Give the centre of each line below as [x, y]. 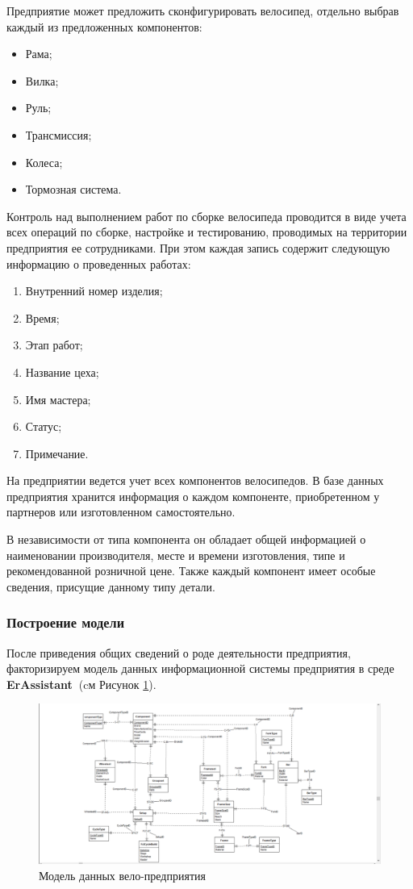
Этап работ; [54, 345]
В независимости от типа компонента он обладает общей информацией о [186, 539]
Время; [42, 317]
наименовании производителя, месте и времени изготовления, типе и [176, 555]
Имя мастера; [58, 399]
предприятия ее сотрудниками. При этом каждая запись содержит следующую [198, 247]
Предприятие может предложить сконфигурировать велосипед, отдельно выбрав [203, 10]
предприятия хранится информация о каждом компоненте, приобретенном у [193, 496]
